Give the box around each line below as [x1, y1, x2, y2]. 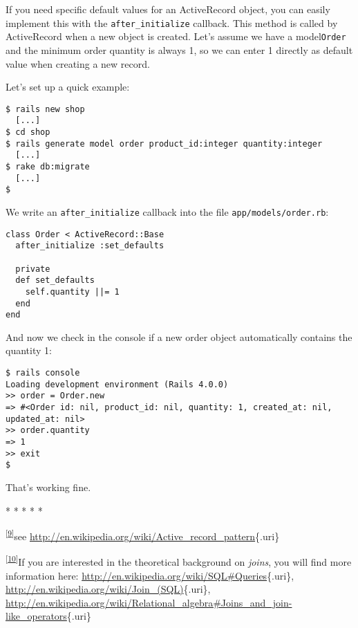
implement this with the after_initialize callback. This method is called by [6, 15, 338, 30]
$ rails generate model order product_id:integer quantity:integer [6, 138, 323, 149]
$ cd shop [6, 127, 50, 137]
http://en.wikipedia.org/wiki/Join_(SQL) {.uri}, [6, 582, 211, 596]
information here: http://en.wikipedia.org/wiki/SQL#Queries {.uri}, [6, 568, 294, 582]
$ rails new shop [6, 104, 85, 114]
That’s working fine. [6, 479, 91, 494]
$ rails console [6, 368, 80, 378]
